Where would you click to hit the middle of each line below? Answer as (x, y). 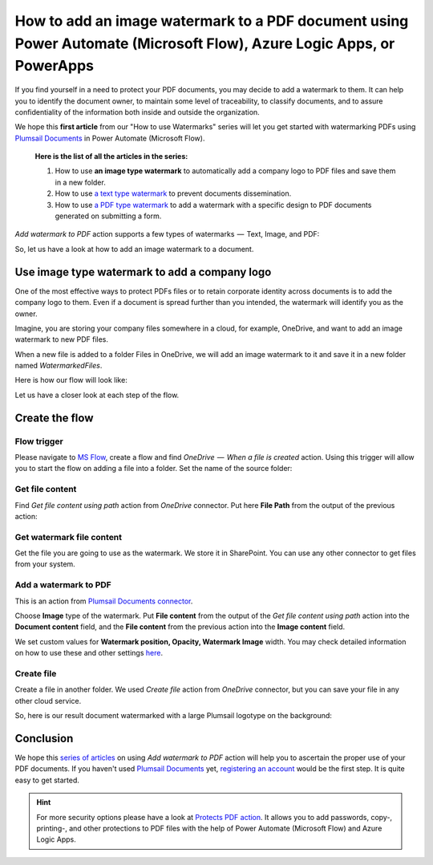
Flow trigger (39, 441)
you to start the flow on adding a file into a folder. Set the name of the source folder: (154, 469)
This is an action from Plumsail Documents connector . (104, 601)
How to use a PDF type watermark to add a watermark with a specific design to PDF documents (213, 205)
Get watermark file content (69, 537)
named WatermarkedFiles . (59, 366)
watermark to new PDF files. (61, 339)
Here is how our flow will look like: (71, 380)
